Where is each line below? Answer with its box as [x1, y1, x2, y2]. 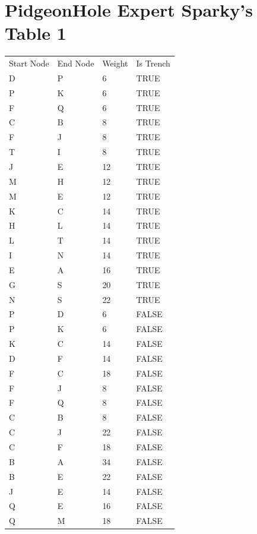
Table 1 [5, 21, 66, 45]
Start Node [9, 57, 49, 69]
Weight [102, 57, 128, 69]
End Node [57, 57, 94, 69]
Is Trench [136, 57, 170, 69]
